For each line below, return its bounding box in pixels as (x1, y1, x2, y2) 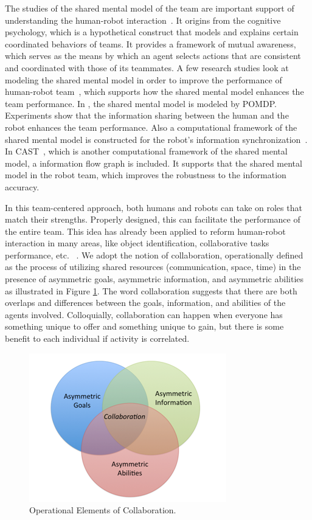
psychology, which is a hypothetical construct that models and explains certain (5, 26, 299, 38)
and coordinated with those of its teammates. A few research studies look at (5, 61, 289, 74)
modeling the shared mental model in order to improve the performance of (5, 73, 282, 86)
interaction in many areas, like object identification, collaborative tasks (5, 237, 269, 249)
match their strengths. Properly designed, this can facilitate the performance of (5, 213, 300, 226)
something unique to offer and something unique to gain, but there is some (5, 320, 284, 333)
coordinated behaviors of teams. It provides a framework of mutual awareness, (5, 37, 296, 50)
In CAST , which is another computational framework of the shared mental (5, 145, 288, 158)
